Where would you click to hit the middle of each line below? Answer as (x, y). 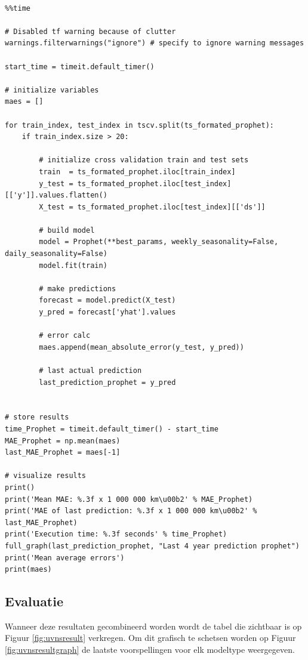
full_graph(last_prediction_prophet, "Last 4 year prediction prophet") (152, 546)
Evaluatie (34, 601)
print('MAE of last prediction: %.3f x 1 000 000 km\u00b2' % (131, 511)
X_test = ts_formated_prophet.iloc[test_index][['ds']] (152, 207)
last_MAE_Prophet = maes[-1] (63, 453)
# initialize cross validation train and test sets (144, 160)
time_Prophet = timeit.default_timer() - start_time (112, 429)
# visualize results (46, 476)
